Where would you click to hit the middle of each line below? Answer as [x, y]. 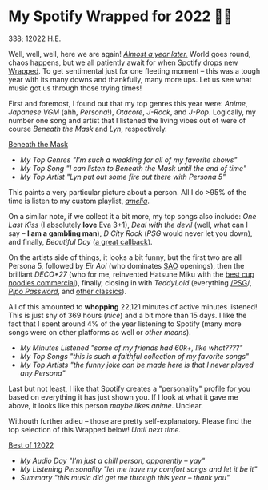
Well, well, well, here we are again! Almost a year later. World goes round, [130, 54]
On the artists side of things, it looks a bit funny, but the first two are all [125, 257]
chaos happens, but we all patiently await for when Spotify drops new [123, 62]
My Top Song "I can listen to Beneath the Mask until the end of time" [133, 168]
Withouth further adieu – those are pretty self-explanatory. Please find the [130, 421]
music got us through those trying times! [75, 88]
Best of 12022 [31, 445]
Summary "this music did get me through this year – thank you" [125, 477]
